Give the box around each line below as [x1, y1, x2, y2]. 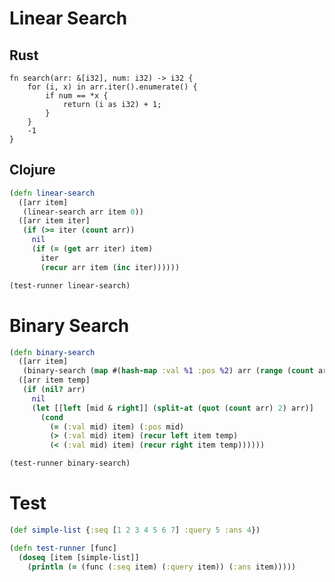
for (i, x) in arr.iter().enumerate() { [27, 82, 198, 92]
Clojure [9, 162, 56, 179]
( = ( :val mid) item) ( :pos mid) [49, 422, 185, 432]
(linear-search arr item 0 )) [22, 207, 144, 217]
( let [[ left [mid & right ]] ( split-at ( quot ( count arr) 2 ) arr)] [31, 403, 314, 413]
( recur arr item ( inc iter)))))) [40, 262, 181, 272]
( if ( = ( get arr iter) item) [31, 244, 154, 254]
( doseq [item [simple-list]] [18, 552, 140, 562]
